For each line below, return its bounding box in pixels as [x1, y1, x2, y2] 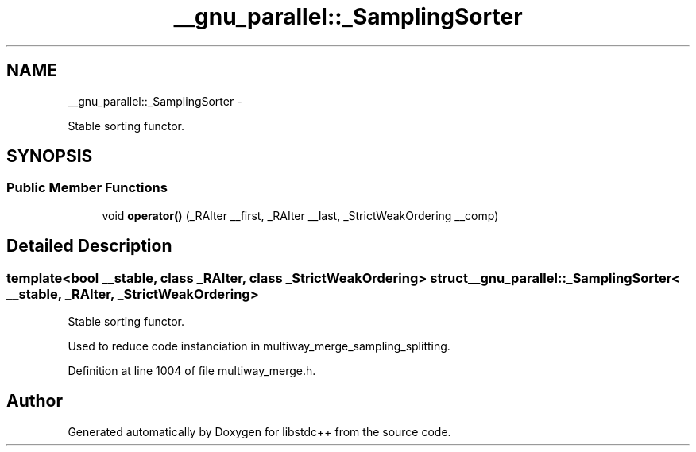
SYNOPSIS [6, 146, 93, 167]
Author [6, 391, 63, 411]
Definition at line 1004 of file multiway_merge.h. [68, 364, 316, 378]
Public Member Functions [6, 180, 168, 196]
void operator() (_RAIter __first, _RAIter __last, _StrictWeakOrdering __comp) [102, 208, 499, 222]
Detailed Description [6, 236, 172, 257]
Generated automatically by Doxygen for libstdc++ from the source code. [68, 424, 451, 438]
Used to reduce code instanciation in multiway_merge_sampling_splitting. [68, 339, 450, 353]
